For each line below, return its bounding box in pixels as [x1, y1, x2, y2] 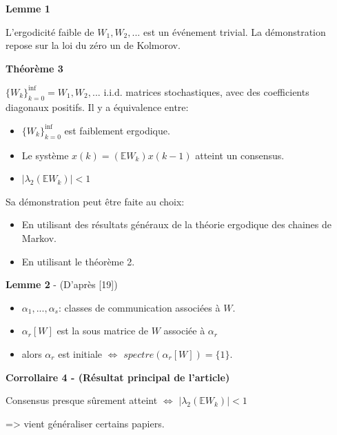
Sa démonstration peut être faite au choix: [6, 194, 185, 208]
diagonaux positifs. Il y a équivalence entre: [6, 99, 189, 114]
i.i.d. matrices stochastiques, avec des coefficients [103, 84, 309, 99]
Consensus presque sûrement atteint [6, 393, 158, 407]
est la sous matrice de [57, 323, 148, 338]
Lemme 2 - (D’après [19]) [6, 277, 118, 292]
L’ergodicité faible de [6, 24, 94, 39]
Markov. [21, 230, 57, 245]
